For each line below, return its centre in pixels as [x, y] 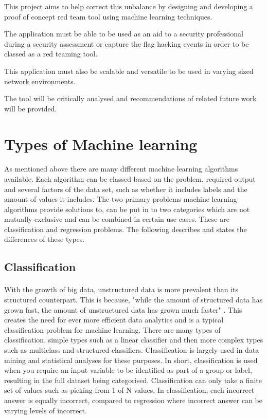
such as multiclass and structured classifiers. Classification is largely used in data [132, 350]
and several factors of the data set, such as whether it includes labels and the [126, 189]
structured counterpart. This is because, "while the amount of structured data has [133, 300]
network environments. [40, 81]
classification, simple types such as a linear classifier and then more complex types [134, 340]
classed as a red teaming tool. [51, 54]
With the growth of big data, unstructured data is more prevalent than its [121, 289]
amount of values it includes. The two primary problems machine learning [121, 199]
